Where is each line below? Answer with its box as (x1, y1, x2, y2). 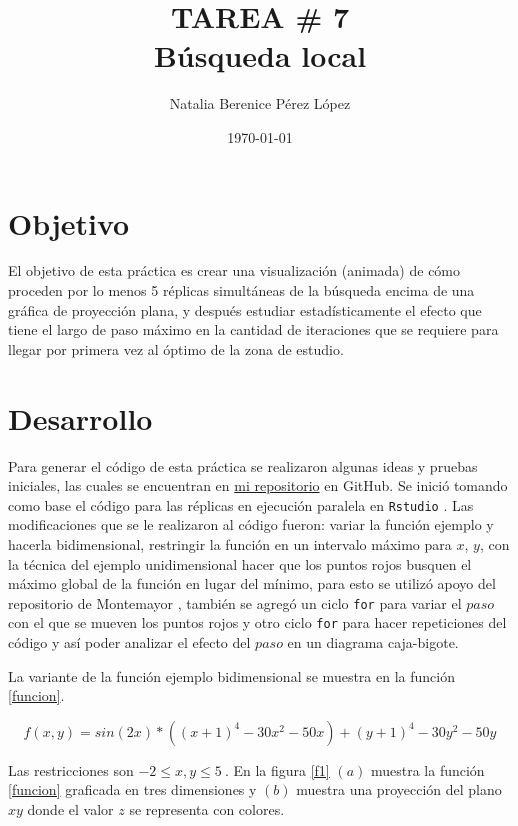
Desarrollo (8, 397, 153, 438)
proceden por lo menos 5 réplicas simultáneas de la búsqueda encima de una (8, 280, 475, 301)
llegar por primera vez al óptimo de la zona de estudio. (8, 338, 344, 359)
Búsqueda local (153, 35, 367, 76)
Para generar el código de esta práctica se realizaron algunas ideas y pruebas (8, 455, 478, 476)
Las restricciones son (8, 759, 134, 780)
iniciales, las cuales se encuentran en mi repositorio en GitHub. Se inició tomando (8, 475, 508, 496)
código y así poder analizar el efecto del (8, 632, 251, 653)
